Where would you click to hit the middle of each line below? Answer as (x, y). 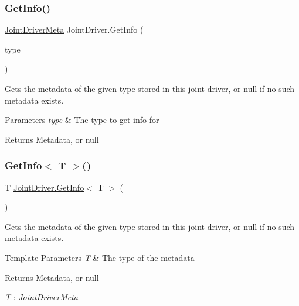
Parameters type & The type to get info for (82, 120)
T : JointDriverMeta (41, 297)
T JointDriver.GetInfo (45, 187)
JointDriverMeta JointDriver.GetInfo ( (74, 30)
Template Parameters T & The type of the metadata (100, 257)
